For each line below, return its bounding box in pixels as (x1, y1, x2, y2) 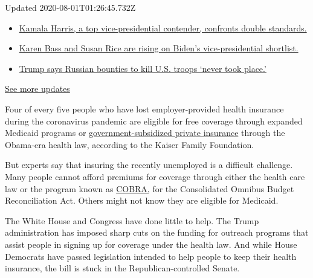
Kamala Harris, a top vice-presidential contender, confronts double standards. (19, 21, 307, 34)
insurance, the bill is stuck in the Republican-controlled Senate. (5, 262, 240, 274)
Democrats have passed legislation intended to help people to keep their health (5, 250, 297, 262)
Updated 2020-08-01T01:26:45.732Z (5, 1, 136, 13)
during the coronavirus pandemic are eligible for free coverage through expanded (5, 114, 303, 127)
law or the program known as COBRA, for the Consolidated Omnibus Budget (5, 182, 294, 195)
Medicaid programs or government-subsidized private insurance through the (5, 126, 285, 139)
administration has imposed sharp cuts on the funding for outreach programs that (5, 226, 309, 239)
